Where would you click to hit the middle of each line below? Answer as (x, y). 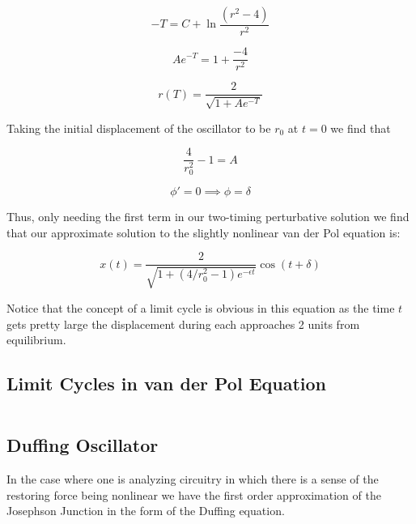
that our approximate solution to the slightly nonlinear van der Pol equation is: (204, 232)
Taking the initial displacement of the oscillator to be (139, 128)
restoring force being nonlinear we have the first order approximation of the (194, 494)
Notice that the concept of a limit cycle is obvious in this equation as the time (201, 307)
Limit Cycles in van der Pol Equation (167, 383)
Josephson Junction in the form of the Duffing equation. (146, 511)
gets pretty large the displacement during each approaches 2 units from (183, 324)
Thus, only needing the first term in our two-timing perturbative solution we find (208, 217)
